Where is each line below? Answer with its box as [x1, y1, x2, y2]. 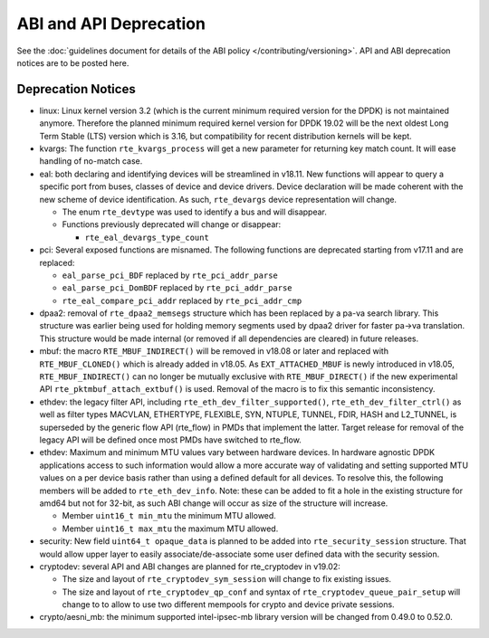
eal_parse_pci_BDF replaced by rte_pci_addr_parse [62, 270, 278, 281]
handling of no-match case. [39, 156, 143, 167]
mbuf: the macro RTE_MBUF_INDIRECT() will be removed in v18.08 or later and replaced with [39, 346, 389, 357]
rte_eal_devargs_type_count [84, 232, 210, 243]
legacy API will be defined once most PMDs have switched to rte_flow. [39, 434, 302, 445]
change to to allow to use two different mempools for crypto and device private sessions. [62, 599, 395, 610]
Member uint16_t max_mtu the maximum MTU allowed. [62, 523, 279, 534]
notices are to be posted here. [16, 57, 129, 68]
